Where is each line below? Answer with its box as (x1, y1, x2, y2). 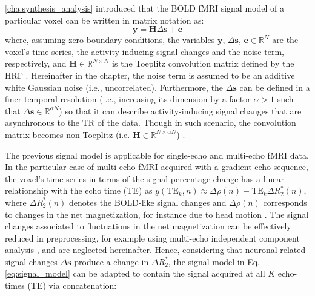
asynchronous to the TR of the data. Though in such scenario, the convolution (5, 116, 296, 129)
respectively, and (5, 57, 67, 70)
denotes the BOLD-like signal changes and (69, 196, 227, 208)
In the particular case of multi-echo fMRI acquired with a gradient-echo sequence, (5, 160, 308, 173)
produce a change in (74, 255, 149, 268)
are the (272, 33, 299, 46)
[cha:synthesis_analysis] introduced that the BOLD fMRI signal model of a (5, 2, 284, 14)
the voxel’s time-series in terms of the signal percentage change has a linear (5, 172, 284, 185)
